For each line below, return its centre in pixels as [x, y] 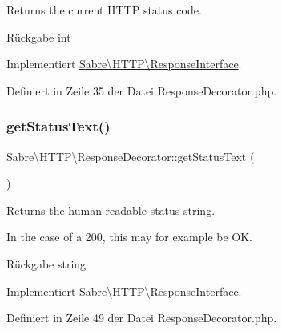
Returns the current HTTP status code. [104, 10]
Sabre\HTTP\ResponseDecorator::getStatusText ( [131, 156]
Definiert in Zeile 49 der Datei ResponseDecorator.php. [142, 318]
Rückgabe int [39, 36]
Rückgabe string [46, 263]
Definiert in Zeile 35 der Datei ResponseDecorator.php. [142, 90]
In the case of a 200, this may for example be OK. [129, 237]
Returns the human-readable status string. [111, 210]
